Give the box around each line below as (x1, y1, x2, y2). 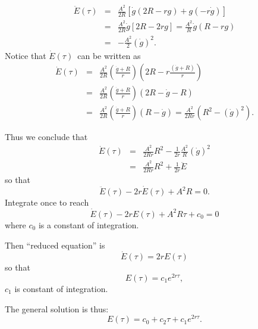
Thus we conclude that (5, 131, 88, 143)
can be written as (77, 49, 141, 61)
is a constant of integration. (38, 218, 139, 231)
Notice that (5, 49, 46, 61)
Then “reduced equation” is (5, 238, 105, 251)
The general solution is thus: (5, 302, 109, 315)
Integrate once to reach (5, 196, 89, 209)
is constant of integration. (14, 283, 108, 295)
